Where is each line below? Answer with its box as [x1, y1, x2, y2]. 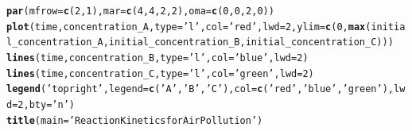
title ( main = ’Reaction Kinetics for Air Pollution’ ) [6, 114, 263, 126]
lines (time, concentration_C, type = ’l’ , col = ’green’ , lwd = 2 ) [6, 67, 314, 79]
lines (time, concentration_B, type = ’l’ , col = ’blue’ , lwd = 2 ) [6, 52, 309, 64]
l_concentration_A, [6, 37, 109, 48]
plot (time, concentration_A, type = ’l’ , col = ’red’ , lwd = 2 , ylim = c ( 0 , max [6, 21, 366, 33]
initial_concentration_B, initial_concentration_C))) [108, 37, 394, 48]
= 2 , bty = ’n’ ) [12, 98, 75, 110]
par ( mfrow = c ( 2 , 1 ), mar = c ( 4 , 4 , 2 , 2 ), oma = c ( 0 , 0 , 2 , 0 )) [6, 6, 274, 17]
